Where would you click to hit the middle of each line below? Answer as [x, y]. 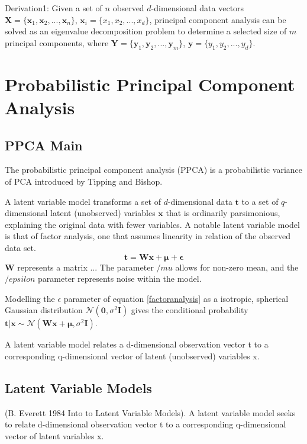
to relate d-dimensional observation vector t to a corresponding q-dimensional [146, 424]
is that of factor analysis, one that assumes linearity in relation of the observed [148, 236]
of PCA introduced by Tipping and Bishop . [84, 181]
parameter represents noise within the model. [120, 279]
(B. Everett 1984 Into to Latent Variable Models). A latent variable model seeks [150, 412]
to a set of [260, 201]
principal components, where [57, 42]
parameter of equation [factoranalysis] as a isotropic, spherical [176, 298]
